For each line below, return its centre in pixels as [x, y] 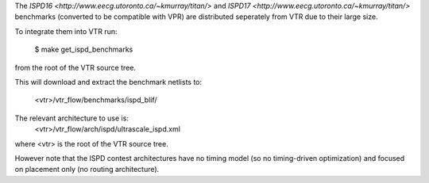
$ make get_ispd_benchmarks [84, 50]
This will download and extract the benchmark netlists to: [108, 82]
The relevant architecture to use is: [71, 118]
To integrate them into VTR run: [66, 31]
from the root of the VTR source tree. [75, 67]
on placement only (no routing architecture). [87, 170]
